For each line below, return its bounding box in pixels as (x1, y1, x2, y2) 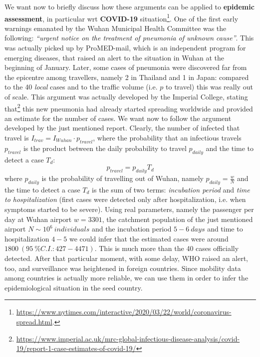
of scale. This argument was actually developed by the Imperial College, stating (4, 91, 248, 101)
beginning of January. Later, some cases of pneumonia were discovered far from (4, 62, 247, 72)
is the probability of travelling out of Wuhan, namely (41, 173, 204, 183)
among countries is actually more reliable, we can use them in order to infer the (4, 272, 249, 283)
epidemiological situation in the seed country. (4, 282, 143, 292)
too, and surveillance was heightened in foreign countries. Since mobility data (4, 262, 241, 273)
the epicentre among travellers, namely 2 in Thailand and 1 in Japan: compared (4, 71, 249, 82)
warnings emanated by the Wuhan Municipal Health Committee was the (4, 22, 227, 33)
